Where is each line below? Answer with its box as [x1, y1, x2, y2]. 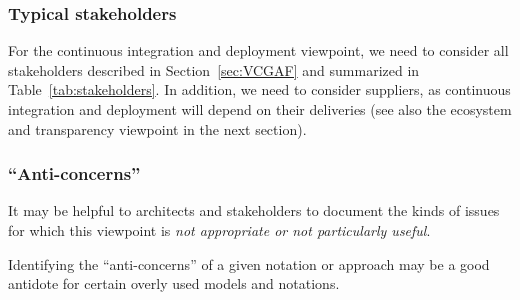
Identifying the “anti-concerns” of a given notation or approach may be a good [8, 253, 490, 274]
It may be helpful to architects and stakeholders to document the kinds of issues [8, 200, 500, 221]
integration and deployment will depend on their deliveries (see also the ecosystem [8, 99, 512, 119]
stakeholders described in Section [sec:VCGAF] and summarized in [8, 59, 420, 80]
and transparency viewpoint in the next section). [8, 118, 307, 139]
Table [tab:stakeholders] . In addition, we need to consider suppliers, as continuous [8, 79, 511, 100]
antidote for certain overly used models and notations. [8, 273, 340, 294]
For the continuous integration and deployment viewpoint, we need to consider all [8, 40, 509, 61]
